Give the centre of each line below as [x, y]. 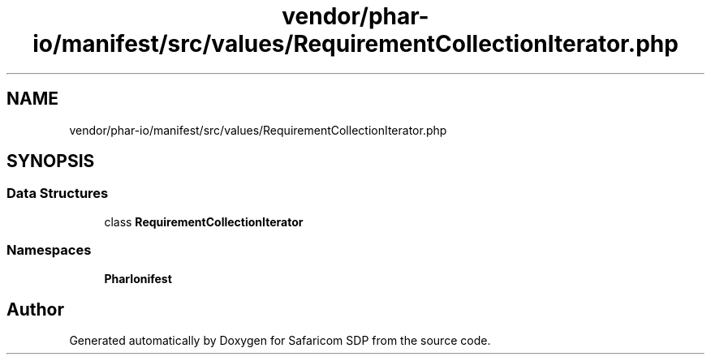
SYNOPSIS [51, 161]
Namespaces [49, 250]
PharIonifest [138, 278]
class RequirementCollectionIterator [204, 221]
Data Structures [58, 193]
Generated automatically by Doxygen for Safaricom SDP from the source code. [280, 341]
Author [35, 309]
